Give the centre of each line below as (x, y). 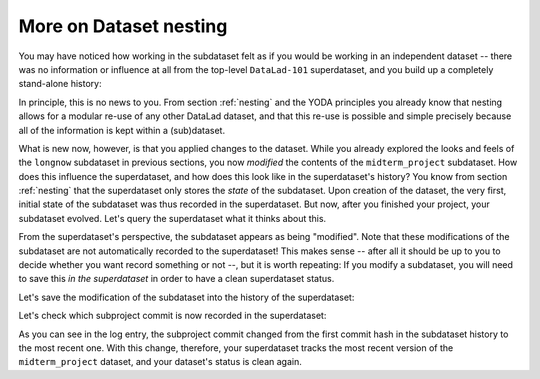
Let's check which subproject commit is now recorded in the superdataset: (172, 316)
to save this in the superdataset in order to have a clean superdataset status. (176, 279)
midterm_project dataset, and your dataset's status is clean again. (160, 362)
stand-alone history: (60, 84)
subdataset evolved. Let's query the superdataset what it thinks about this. (172, 218)
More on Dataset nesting (123, 26)
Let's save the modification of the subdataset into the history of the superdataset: (186, 297)
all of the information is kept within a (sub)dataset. (121, 130)
